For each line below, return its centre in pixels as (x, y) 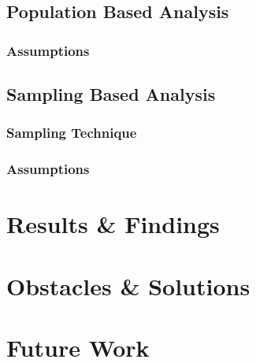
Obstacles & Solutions (128, 285)
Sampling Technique (72, 133)
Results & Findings (113, 224)
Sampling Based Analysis (111, 94)
